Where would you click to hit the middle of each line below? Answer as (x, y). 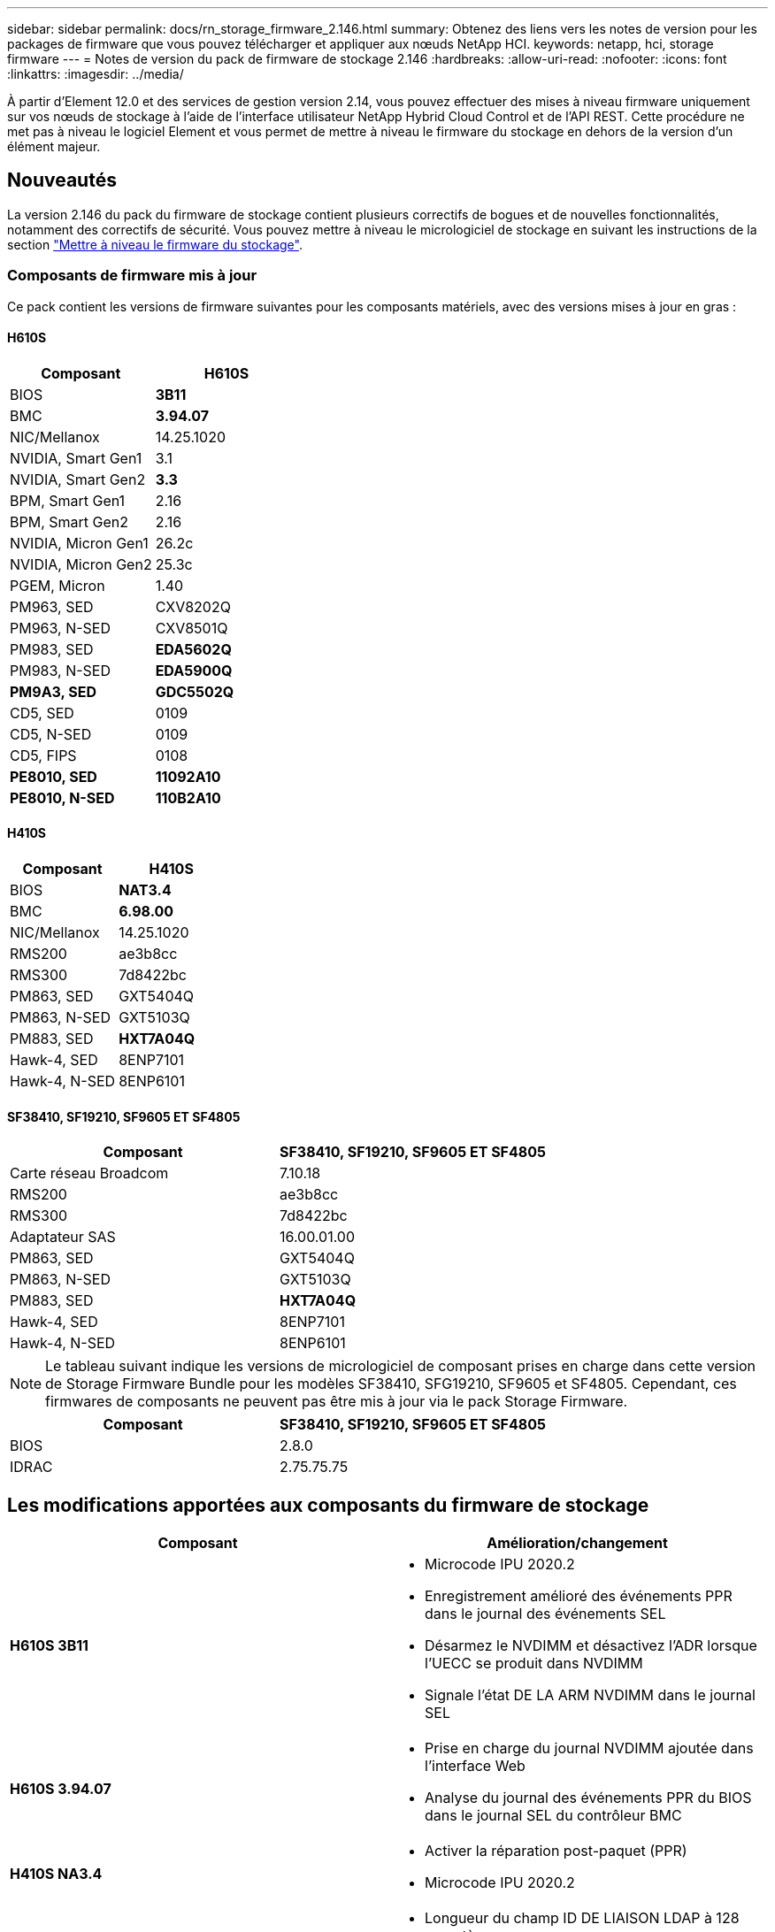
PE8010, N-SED (62, 797)
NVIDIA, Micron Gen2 (81, 564)
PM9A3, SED (53, 691)
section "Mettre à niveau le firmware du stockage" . (155, 244)
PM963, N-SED (60, 628)
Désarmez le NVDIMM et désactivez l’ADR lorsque (591, 1646)
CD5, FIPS (43, 755)
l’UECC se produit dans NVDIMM (534, 1664)
